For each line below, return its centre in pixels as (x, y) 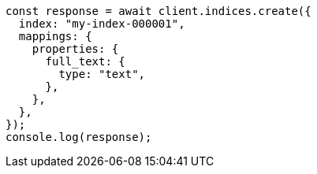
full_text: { (85, 61)
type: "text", (102, 74)
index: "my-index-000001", (102, 24)
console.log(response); (79, 137)
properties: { (75, 49)
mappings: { (55, 36)
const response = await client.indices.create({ (158, 11)
